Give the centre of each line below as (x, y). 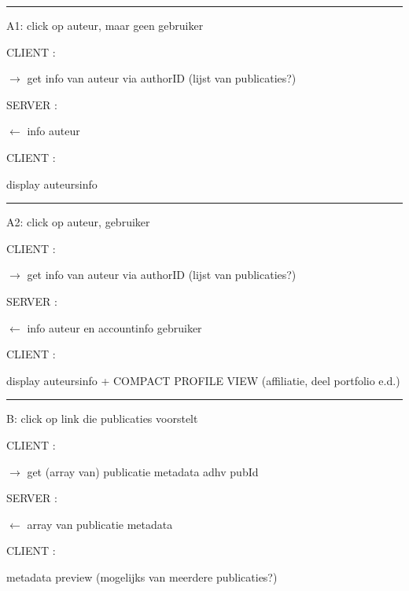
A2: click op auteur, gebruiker (78, 222)
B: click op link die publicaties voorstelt (102, 418)
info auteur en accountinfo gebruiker (114, 327)
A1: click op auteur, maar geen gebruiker (105, 25)
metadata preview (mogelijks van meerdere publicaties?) (142, 576)
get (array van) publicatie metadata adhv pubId (143, 471)
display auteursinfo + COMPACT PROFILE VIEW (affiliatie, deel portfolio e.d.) (203, 380)
